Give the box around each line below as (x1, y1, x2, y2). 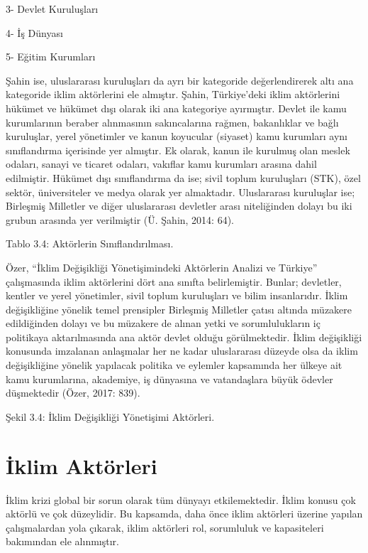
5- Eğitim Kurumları (6, 49, 96, 64)
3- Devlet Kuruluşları (6, 1, 99, 16)
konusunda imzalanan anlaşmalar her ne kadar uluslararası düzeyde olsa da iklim (6, 343, 358, 358)
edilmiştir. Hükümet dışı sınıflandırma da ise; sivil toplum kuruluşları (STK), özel (6, 170, 361, 185)
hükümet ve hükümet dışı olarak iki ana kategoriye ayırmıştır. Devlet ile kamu (6, 100, 347, 115)
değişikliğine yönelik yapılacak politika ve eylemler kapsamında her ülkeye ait (6, 358, 342, 372)
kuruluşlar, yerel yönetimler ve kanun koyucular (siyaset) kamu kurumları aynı (6, 129, 347, 144)
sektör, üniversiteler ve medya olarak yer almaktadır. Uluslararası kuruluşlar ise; (6, 184, 355, 199)
